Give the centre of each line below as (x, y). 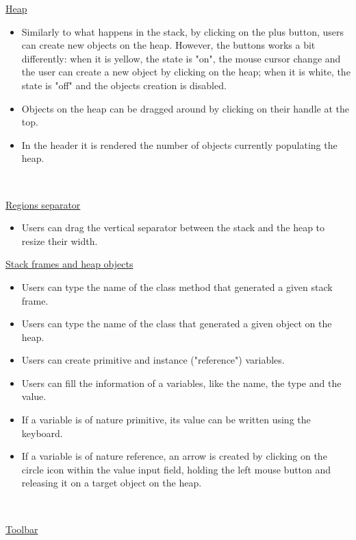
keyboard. (42, 433)
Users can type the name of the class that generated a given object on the (177, 324)
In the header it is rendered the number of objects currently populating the (179, 144)
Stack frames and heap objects (69, 264)
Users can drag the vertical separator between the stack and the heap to (173, 227)
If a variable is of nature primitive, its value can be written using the (166, 420)
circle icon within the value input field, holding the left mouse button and (176, 469)
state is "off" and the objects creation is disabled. (124, 85)
